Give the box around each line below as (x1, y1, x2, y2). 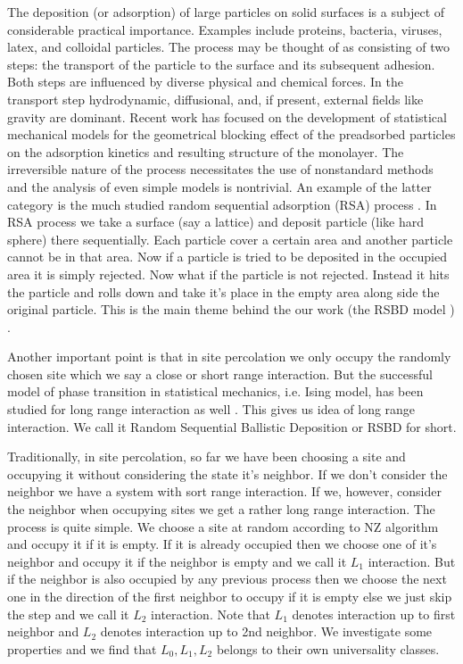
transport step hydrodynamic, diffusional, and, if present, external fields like (7, 89, 424, 108)
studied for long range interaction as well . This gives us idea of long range (7, 400, 416, 419)
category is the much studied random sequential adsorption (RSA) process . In (7, 195, 437, 213)
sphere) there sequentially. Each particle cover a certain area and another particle (7, 229, 453, 248)
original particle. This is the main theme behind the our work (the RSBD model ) (7, 300, 455, 319)
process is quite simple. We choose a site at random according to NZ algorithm (7, 517, 439, 535)
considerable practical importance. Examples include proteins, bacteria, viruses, (7, 20, 442, 38)
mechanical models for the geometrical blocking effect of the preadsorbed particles (7, 125, 456, 144)
